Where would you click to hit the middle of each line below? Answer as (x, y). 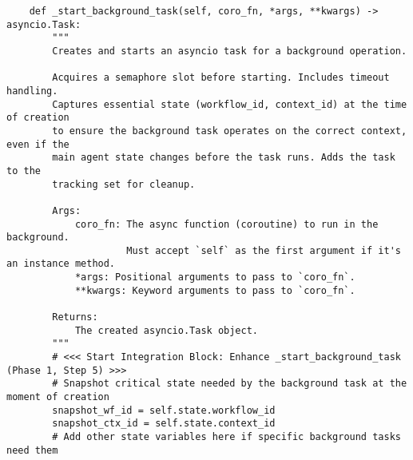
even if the (38, 144)
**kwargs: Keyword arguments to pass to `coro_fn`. (215, 290)
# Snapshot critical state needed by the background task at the (230, 384)
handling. (32, 91)
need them (32, 450)
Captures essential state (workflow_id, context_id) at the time (230, 104)
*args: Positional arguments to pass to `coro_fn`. (215, 278)
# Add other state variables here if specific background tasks (226, 437)
